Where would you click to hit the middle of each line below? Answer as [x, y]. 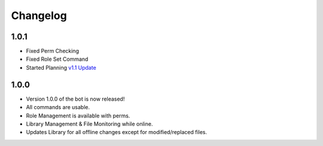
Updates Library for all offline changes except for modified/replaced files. [117, 132]
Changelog [39, 15]
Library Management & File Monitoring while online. [89, 124]
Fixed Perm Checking [52, 51]
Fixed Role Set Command [57, 59]
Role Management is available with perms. [78, 116]
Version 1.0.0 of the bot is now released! [75, 99]
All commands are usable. [58, 107]
